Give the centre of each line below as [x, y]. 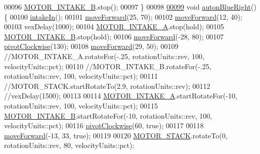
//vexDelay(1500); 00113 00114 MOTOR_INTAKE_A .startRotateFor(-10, [121, 96]
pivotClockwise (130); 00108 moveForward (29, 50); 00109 [91, 46]
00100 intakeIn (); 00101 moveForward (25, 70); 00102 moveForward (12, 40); [126, 16]
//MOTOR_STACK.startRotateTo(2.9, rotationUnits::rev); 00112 [107, 86]
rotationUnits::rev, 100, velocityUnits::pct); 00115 [81, 105]
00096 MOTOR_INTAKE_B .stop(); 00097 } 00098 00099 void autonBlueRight [128, 7]
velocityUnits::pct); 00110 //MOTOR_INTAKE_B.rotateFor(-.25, [108, 66]
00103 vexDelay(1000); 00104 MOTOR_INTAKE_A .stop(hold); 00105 [114, 27]
